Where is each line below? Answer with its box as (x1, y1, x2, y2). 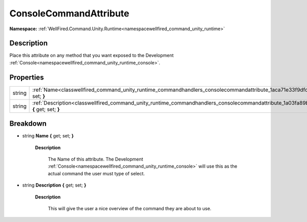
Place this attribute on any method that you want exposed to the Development (9, 52, 174, 58)
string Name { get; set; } (22, 133, 74, 139)
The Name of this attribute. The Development (48, 156, 143, 163)
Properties (9, 73, 44, 82)
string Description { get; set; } (22, 182, 86, 188)
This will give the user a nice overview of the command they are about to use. (48, 206, 212, 211)
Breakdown (9, 119, 47, 128)
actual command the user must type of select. (48, 170, 145, 176)
